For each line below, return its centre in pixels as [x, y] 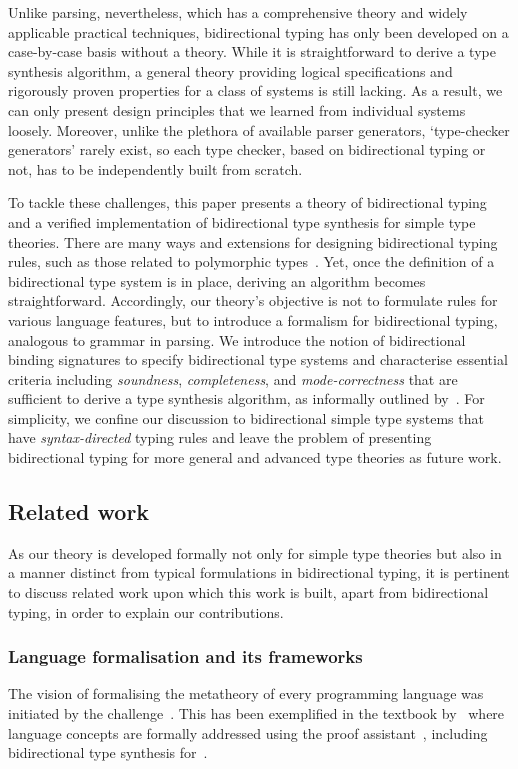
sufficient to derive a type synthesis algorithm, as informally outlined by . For [246, 398]
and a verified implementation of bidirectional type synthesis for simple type [242, 221]
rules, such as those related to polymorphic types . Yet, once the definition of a [251, 261]
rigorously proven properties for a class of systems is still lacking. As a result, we [255, 90]
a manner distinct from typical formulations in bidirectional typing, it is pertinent [259, 572]
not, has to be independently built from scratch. [155, 168]
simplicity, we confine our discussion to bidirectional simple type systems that [246, 417]
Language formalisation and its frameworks [185, 656]
